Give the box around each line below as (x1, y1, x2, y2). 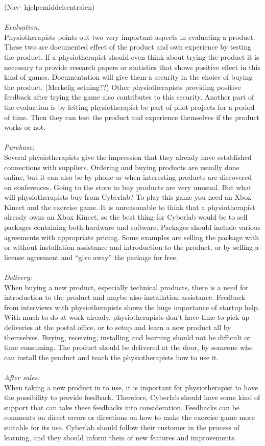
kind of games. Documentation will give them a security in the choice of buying (4, 72, 253, 82)
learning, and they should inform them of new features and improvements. (4, 432, 236, 442)
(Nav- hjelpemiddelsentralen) (4, 2, 95, 12)
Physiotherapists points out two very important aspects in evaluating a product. (4, 31, 255, 42)
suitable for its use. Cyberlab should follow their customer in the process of (4, 421, 239, 432)
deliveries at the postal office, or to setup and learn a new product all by (4, 322, 231, 332)
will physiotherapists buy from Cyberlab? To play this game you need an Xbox (4, 192, 252, 202)
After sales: (4, 371, 40, 382)
